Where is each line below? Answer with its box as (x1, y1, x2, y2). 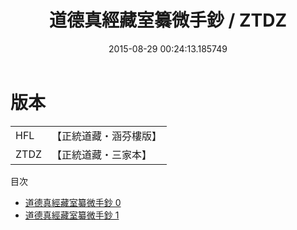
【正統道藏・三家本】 (51, 147, 153, 161)
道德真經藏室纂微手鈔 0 (24, 196, 122, 208)
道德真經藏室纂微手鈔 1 (24, 209, 120, 221)
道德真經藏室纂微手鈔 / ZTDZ (48, 9, 288, 32)
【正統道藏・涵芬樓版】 (51, 129, 163, 143)
